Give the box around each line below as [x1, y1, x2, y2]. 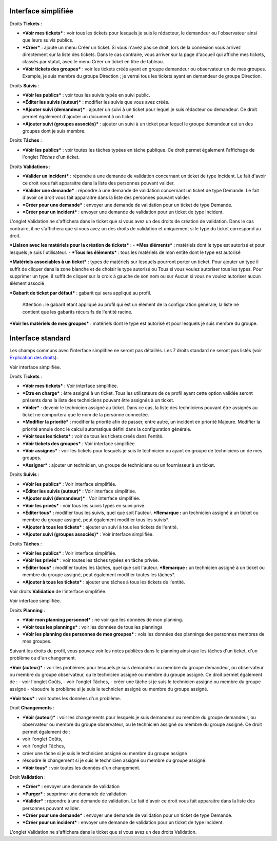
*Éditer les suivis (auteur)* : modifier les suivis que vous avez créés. [22, 99, 170, 105]
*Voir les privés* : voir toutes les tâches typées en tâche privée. [22, 557, 159, 563]
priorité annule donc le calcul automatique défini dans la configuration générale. [22, 426, 192, 432]
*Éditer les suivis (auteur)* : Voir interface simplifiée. [22, 488, 136, 494]
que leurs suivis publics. [22, 37, 74, 43]
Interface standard [9, 334, 71, 342]
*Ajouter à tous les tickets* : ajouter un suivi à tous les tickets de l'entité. [22, 524, 178, 530]
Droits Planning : [9, 607, 46, 613]
